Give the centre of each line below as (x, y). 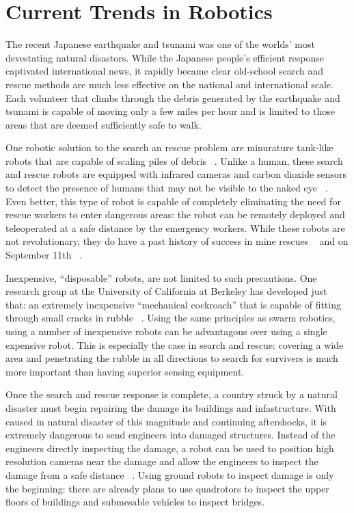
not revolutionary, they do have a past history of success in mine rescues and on (177, 241)
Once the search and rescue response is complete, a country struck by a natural (172, 394)
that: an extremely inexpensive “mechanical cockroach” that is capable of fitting (173, 304)
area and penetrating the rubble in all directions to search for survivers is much (172, 358)
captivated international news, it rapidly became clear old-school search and (165, 71)
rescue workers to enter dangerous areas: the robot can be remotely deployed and (175, 214)
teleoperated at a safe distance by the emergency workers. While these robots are (175, 227)
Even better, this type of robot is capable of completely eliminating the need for (173, 201)
